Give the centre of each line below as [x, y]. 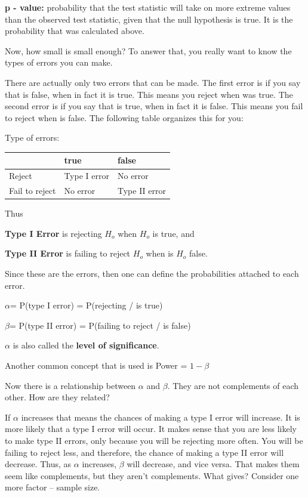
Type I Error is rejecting [53, 233]
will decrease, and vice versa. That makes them [213, 464]
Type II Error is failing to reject [68, 253]
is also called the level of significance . [86, 345]
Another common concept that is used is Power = [96, 365]
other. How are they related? [57, 397]
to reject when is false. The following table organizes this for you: [124, 117]
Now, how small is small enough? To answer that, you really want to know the [148, 50]
